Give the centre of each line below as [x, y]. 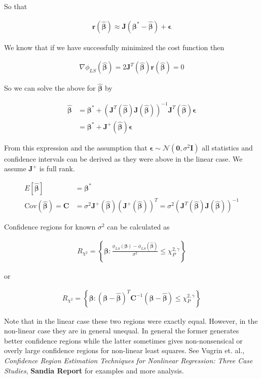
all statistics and [227, 147]
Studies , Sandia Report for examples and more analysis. [94, 370]
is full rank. [57, 168]
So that [16, 6]
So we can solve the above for [50, 88]
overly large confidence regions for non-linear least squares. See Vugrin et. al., [124, 350]
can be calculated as [138, 227]
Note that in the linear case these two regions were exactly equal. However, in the [131, 320]
